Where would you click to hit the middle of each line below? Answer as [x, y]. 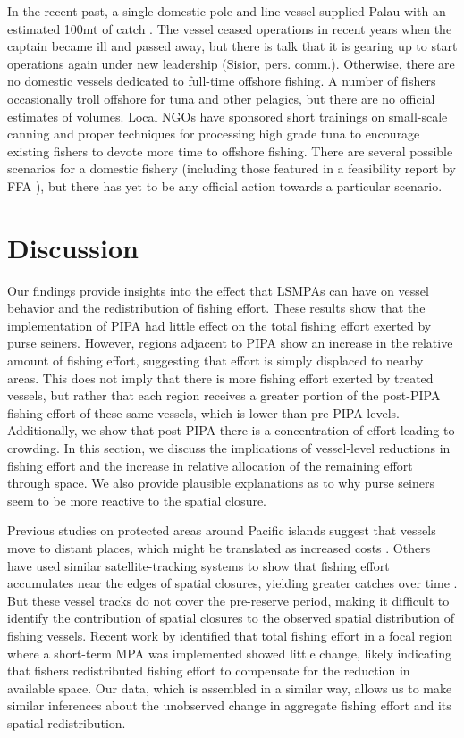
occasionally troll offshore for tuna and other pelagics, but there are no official [221, 98]
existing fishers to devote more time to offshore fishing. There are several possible [230, 151]
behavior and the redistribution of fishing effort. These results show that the [216, 308]
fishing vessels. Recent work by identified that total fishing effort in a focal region [230, 635]
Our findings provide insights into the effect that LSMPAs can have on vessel [218, 290]
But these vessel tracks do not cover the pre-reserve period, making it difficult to [228, 600]
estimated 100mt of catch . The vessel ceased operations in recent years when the [230, 28]
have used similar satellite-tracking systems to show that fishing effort [198, 565]
